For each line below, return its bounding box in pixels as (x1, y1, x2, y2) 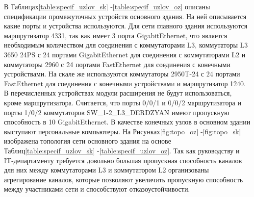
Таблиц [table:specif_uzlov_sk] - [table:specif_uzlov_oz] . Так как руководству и (4, 145, 240, 155)
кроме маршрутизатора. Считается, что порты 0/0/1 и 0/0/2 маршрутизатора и (4, 97, 241, 107)
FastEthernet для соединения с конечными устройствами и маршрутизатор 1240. (4, 78, 246, 88)
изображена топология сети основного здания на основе (4, 136, 171, 146)
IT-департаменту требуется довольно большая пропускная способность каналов (4, 155, 242, 165)
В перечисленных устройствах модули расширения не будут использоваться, (4, 88, 232, 98)
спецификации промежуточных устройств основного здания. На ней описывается (4, 11, 247, 21)
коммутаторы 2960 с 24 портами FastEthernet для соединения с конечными (4, 59, 230, 69)
